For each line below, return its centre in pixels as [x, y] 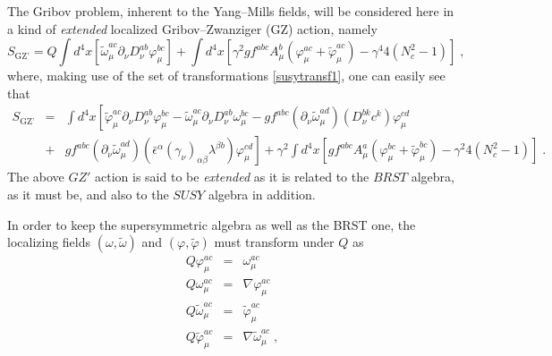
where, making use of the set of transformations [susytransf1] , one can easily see [226, 76]
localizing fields [49, 242]
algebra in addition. [262, 195]
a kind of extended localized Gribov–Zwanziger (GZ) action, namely [192, 28]
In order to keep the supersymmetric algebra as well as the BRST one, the [212, 224]
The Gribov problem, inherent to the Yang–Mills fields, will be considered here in [231, 11]
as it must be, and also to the [88, 195]
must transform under [274, 242]
